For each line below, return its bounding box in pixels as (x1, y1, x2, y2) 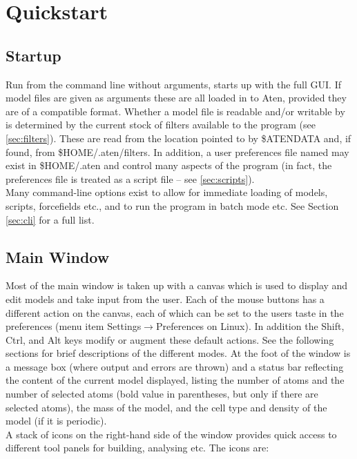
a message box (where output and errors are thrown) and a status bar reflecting (6, 359, 344, 373)
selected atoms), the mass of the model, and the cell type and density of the (6, 400, 327, 414)
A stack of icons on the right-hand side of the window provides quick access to (6, 427, 337, 441)
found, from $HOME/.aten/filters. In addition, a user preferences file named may (6, 144, 349, 159)
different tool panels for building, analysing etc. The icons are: (6, 440, 269, 455)
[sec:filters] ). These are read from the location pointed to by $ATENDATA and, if (6, 130, 351, 145)
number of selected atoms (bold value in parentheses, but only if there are (6, 387, 318, 401)
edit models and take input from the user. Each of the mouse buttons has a (6, 291, 325, 306)
